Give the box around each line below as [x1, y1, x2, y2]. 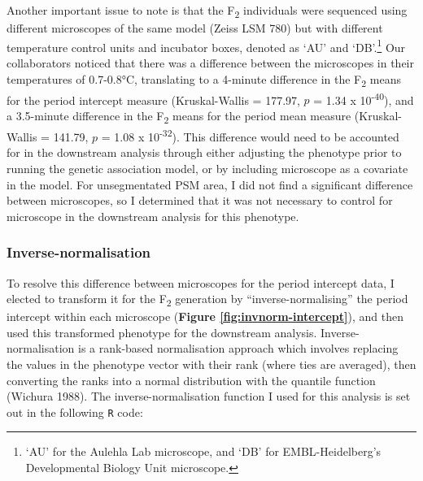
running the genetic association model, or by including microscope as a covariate [7, 159, 408, 176]
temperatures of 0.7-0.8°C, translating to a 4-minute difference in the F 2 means [7, 70, 401, 89]
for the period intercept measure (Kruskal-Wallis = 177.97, [7, 91, 300, 108]
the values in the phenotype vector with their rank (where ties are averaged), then [7, 356, 416, 372]
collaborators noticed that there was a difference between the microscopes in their [7, 54, 414, 71]
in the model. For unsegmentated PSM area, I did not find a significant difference [7, 175, 413, 193]
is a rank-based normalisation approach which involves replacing [78, 340, 399, 357]
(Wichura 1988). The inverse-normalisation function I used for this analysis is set [7, 388, 411, 405]
